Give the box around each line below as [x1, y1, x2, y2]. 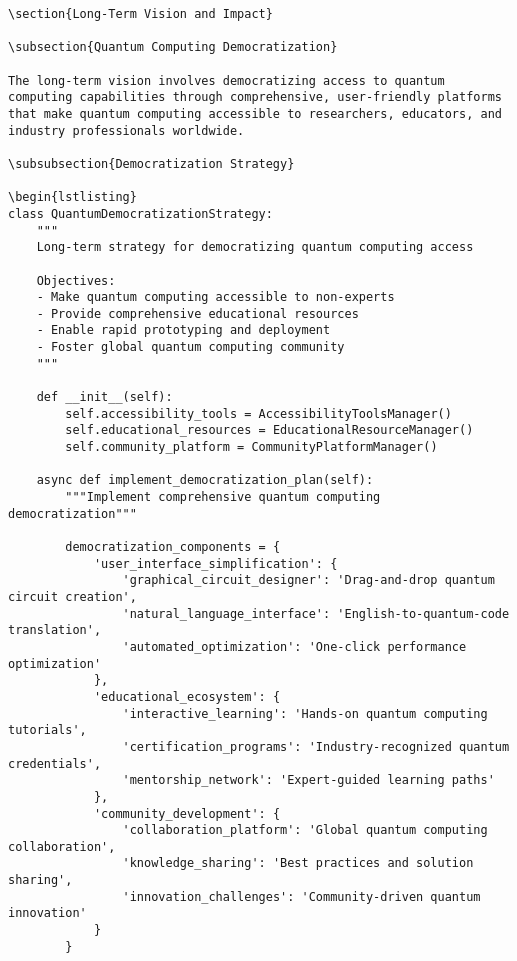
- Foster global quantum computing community [36, 340, 345, 355]
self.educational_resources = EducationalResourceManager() [65, 423, 474, 438]
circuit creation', [8, 589, 137, 604]
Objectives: [36, 273, 116, 288]
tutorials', [8, 723, 87, 738]
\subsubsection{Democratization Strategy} [8, 156, 295, 171]
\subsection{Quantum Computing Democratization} [8, 40, 338, 55]
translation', [8, 623, 102, 638]
